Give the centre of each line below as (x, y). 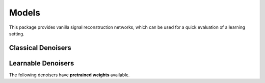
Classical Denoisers (40, 48)
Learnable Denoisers (42, 63)
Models (25, 13)
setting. (17, 33)
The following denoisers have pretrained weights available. (69, 75)
